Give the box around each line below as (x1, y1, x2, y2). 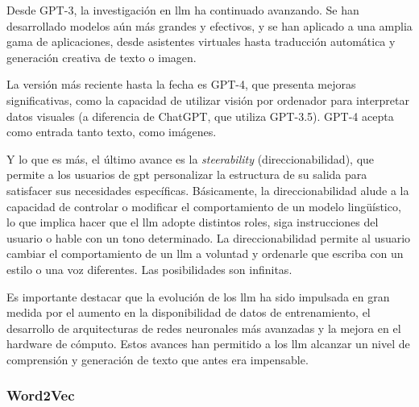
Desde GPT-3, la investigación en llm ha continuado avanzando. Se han (6, 2, 359, 18)
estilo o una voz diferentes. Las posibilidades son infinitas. (6, 260, 292, 277)
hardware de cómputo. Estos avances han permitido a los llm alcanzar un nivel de (6, 335, 410, 352)
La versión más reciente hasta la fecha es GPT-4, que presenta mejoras (6, 76, 356, 93)
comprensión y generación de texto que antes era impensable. (6, 351, 309, 368)
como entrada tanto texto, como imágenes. (6, 123, 217, 140)
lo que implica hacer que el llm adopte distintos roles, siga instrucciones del (6, 214, 379, 230)
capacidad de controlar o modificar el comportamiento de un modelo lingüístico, (6, 197, 401, 214)
